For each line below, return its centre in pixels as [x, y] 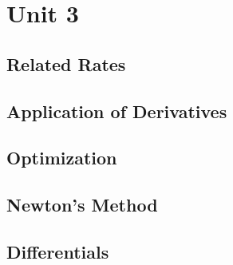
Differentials [58, 251]
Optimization [62, 158]
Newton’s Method [82, 205]
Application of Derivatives [117, 111]
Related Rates [66, 63]
